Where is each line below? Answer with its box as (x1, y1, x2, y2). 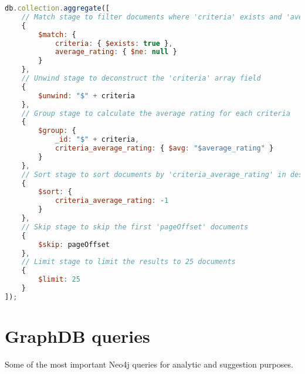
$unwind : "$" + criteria (38, 91, 135, 100)
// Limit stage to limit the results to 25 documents (21, 258, 236, 266)
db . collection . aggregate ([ (5, 4, 110, 12)
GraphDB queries (5, 323, 150, 348)
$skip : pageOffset (38, 240, 110, 249)
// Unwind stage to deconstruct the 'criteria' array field (21, 74, 261, 82)
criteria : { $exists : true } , (55, 39, 173, 48)
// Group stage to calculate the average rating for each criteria (21, 109, 290, 118)
